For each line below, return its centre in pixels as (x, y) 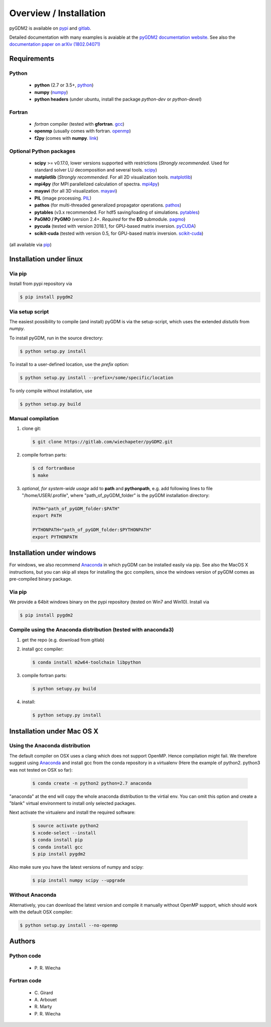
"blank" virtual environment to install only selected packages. (73, 803)
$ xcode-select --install (64, 833)
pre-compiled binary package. (41, 579)
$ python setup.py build (50, 404)
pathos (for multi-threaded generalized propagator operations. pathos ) (108, 205)
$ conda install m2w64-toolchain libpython (87, 663)
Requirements (32, 59)
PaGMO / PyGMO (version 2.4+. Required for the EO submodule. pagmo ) (110, 219)
